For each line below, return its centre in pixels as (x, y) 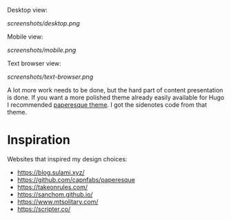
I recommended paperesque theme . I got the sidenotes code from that (107, 105)
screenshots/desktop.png (44, 23)
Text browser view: (34, 63)
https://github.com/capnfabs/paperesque (76, 179)
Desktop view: (28, 10)
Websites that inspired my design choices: (67, 159)
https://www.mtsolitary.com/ (58, 201)
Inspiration (39, 140)
